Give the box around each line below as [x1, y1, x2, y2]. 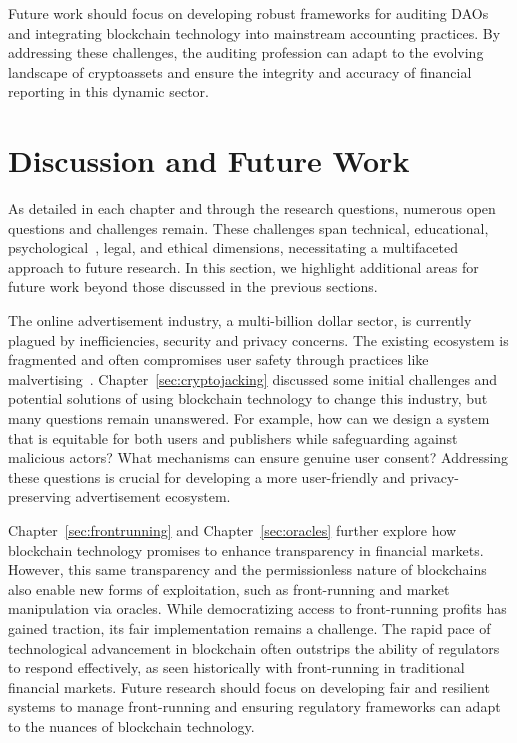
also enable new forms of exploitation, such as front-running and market [8, 578, 450, 599]
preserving [8, 486, 71, 507]
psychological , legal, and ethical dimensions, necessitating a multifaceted [8, 237, 458, 258]
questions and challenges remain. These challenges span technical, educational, [8, 217, 489, 238]
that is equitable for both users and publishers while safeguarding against [8, 427, 458, 448]
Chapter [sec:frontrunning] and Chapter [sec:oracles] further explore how [8, 520, 457, 540]
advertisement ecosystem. [75, 486, 231, 507]
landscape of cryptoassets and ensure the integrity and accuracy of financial [8, 61, 472, 82]
